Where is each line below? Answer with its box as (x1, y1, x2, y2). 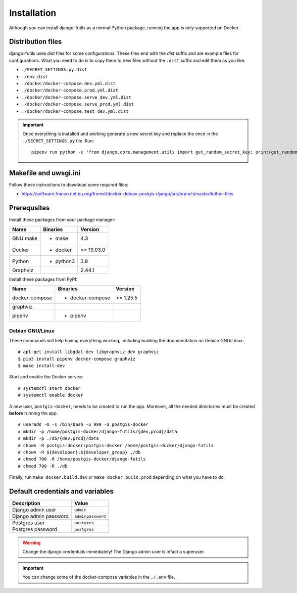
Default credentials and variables (9, 487, 114, 496)
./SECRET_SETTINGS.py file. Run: (22, 137, 94, 143)
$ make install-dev (18, 363, 65, 368)
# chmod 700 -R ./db (18, 463, 68, 469)
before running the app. (9, 411, 58, 416)
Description (12, 500, 41, 507)
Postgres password (12, 526, 57, 533)
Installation (9, 7, 56, 18)
